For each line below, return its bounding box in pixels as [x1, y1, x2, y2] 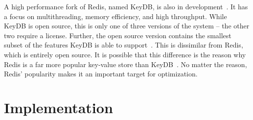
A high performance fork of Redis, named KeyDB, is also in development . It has [4, 1, 248, 11]
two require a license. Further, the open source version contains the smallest [4, 30, 231, 40]
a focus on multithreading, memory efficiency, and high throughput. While [4, 11, 227, 21]
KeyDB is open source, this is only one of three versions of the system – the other [4, 21, 250, 31]
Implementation [4, 97, 113, 117]
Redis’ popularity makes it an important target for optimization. [4, 69, 198, 79]
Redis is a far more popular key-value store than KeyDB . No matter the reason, [4, 59, 247, 69]
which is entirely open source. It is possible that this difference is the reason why [4, 49, 246, 59]
